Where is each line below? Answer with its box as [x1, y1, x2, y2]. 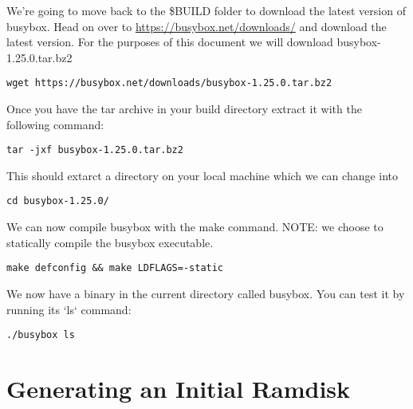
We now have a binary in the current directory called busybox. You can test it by [6, 285, 405, 301]
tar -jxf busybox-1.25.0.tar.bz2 [6, 144, 183, 156]
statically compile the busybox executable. [6, 234, 214, 250]
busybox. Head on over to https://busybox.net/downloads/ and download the [6, 18, 387, 34]
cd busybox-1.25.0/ [6, 195, 109, 207]
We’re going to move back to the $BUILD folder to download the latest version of [6, 2, 406, 18]
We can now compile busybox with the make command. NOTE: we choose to [6, 218, 383, 235]
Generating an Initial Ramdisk [6, 372, 351, 404]
